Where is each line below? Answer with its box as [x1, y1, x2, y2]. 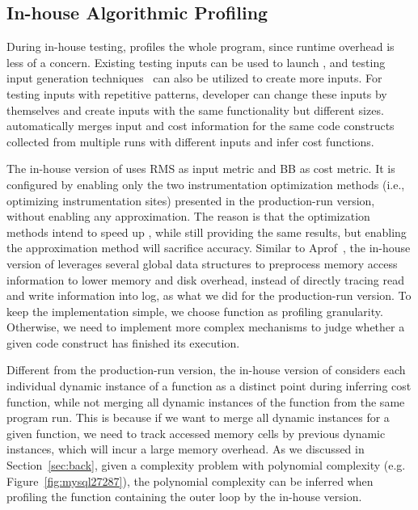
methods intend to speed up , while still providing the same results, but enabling [6, 223, 407, 240]
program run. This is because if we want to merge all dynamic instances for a [6, 409, 390, 426]
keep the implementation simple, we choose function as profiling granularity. [6, 302, 383, 319]
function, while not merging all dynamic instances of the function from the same [6, 393, 405, 410]
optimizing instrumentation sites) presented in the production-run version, [6, 192, 375, 209]
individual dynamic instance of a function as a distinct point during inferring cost [6, 377, 412, 394]
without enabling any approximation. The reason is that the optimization [6, 208, 370, 225]
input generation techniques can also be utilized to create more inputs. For [6, 70, 382, 86]
